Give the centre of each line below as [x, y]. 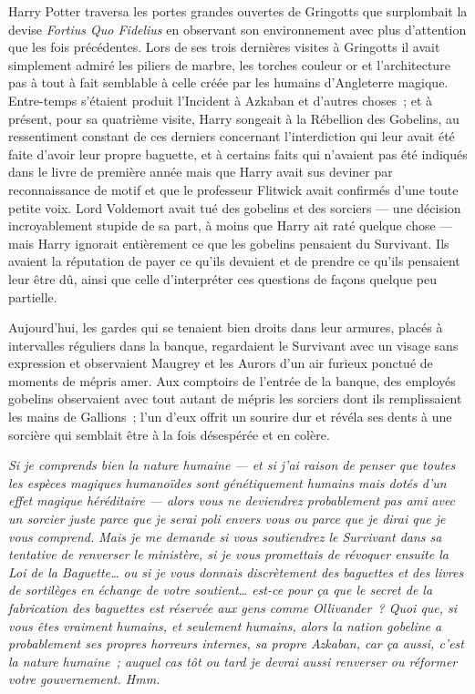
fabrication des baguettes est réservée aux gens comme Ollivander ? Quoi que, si [233, 607]
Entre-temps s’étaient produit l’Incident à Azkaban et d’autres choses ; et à [221, 100]
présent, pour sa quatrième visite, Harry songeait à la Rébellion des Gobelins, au [234, 118]
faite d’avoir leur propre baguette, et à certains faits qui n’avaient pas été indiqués [238, 153]
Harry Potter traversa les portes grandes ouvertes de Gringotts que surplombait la [238, 11]
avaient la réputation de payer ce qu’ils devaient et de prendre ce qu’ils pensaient [234, 261]
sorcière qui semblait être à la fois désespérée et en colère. [169, 434]
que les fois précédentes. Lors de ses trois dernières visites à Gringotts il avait [224, 47]
